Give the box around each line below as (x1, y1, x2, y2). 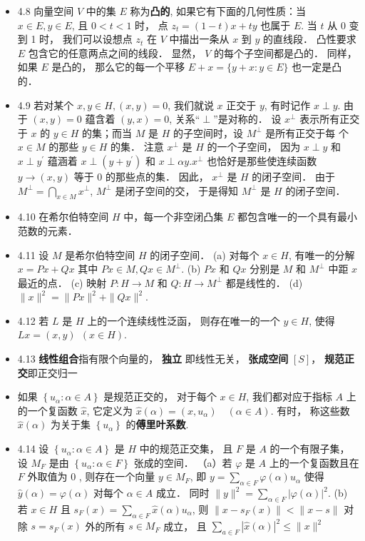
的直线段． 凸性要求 (263, 31, 356, 46)
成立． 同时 (155, 485, 210, 500)
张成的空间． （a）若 (133, 455, 232, 470)
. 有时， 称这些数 (270, 403, 350, 418)
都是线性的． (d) (225, 275, 303, 290)
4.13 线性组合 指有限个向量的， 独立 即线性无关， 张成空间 (17, 351, 289, 366)
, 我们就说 (168, 97, 214, 112)
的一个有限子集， (269, 441, 350, 456)
